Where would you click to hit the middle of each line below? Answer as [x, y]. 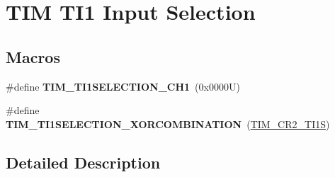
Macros [33, 56]
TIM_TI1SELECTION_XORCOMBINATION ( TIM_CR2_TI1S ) [168, 124]
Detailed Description [83, 162]
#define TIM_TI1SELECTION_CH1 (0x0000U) [123, 86]
